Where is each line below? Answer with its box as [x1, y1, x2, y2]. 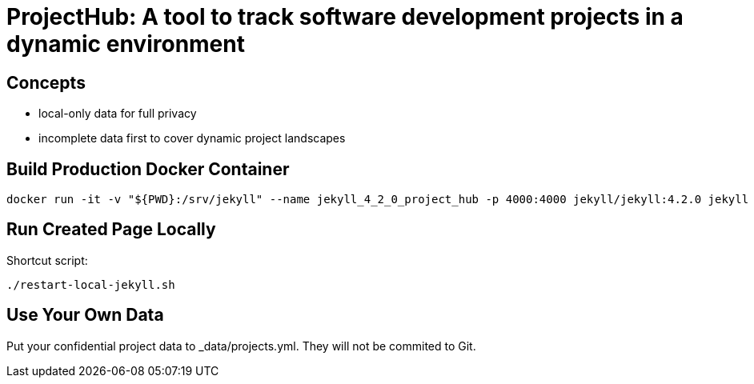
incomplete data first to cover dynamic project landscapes [38, 131, 346, 146]
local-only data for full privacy [38, 106, 197, 121]
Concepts [6, 72, 86, 93]
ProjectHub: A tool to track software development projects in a [6, 3, 684, 30]
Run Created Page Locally [6, 219, 216, 240]
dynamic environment [6, 30, 245, 58]
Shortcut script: [6, 253, 88, 267]
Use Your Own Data [6, 305, 164, 326]
